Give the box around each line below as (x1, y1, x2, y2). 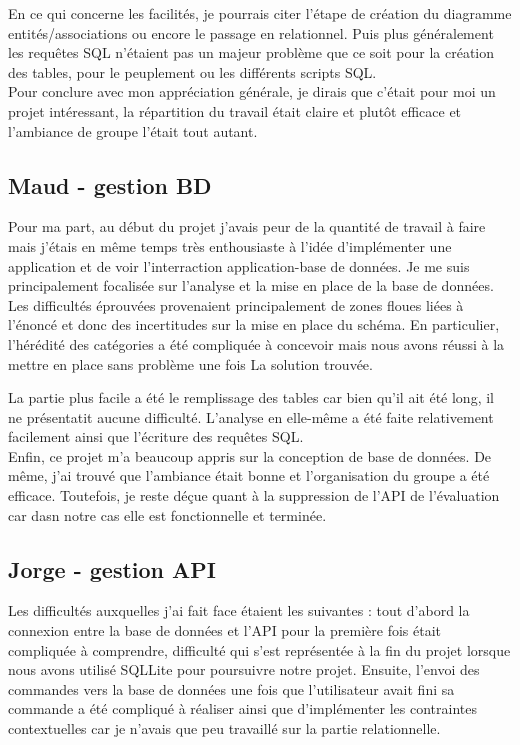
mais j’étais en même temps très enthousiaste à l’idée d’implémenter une (8, 235, 452, 256)
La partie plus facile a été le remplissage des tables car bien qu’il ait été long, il (8, 387, 494, 408)
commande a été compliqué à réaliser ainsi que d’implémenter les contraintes (8, 698, 478, 719)
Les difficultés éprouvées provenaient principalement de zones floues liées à (8, 294, 464, 315)
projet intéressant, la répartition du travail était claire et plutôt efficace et (8, 100, 462, 121)
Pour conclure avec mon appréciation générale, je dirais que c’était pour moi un (8, 81, 496, 102)
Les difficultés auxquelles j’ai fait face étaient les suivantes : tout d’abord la (8, 600, 470, 621)
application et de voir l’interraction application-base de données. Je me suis (8, 255, 470, 276)
